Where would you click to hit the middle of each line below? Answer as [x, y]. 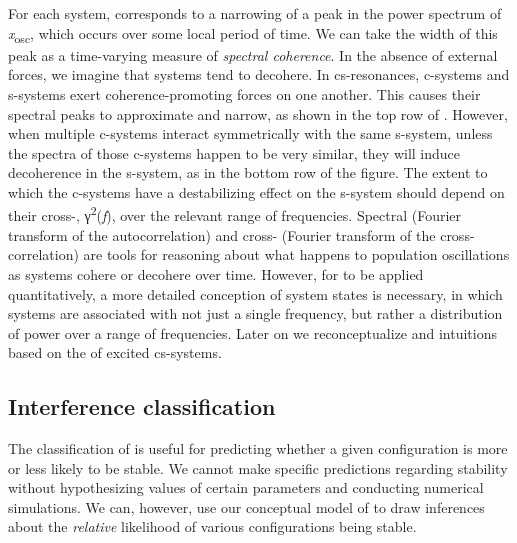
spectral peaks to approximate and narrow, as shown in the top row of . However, [258, 113]
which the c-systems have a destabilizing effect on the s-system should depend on [256, 191]
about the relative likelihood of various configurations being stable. [212, 526]
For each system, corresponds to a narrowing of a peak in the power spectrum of [255, 13]
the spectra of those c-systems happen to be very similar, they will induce [234, 152]
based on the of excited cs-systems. [115, 352]
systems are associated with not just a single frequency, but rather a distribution [255, 313]
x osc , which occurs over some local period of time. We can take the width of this [253, 34]
